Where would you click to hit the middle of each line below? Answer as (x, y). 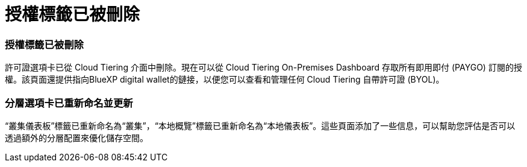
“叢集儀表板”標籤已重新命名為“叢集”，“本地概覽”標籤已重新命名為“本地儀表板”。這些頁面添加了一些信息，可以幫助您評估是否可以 (260, 125)
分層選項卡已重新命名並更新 (69, 103)
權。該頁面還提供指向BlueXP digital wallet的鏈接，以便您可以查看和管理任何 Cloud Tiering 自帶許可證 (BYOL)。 (225, 80)
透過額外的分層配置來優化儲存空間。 (76, 137)
